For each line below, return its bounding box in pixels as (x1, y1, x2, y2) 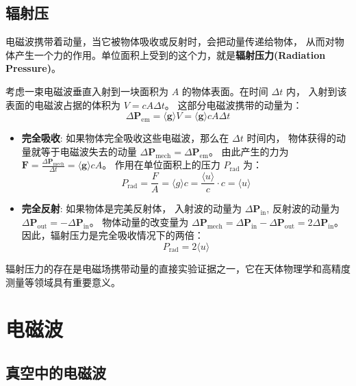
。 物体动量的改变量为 (89, 214, 189, 229)
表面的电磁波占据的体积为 (5, 97, 120, 112)
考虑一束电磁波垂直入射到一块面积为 (5, 83, 168, 98)
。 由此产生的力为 (208, 144, 289, 158)
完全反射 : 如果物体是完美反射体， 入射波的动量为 (21, 201, 242, 216)
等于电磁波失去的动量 (40, 144, 137, 158)
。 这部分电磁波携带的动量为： (164, 97, 303, 112)
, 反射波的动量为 (266, 201, 340, 216)
